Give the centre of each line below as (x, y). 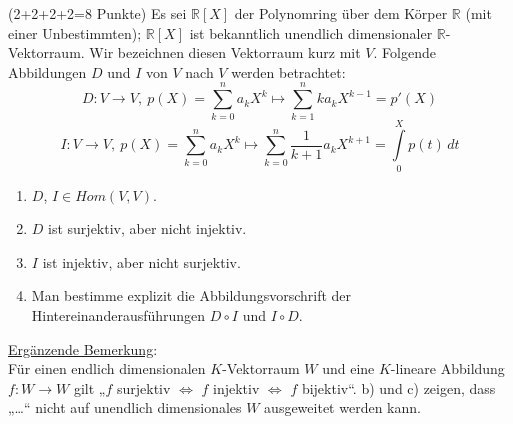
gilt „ (89, 387)
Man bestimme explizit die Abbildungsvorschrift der (191, 295)
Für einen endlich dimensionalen (107, 368)
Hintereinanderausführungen (118, 315)
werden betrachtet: (288, 71)
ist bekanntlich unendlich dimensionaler (311, 32)
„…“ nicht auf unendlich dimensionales (125, 407)
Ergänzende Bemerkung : (83, 348)
